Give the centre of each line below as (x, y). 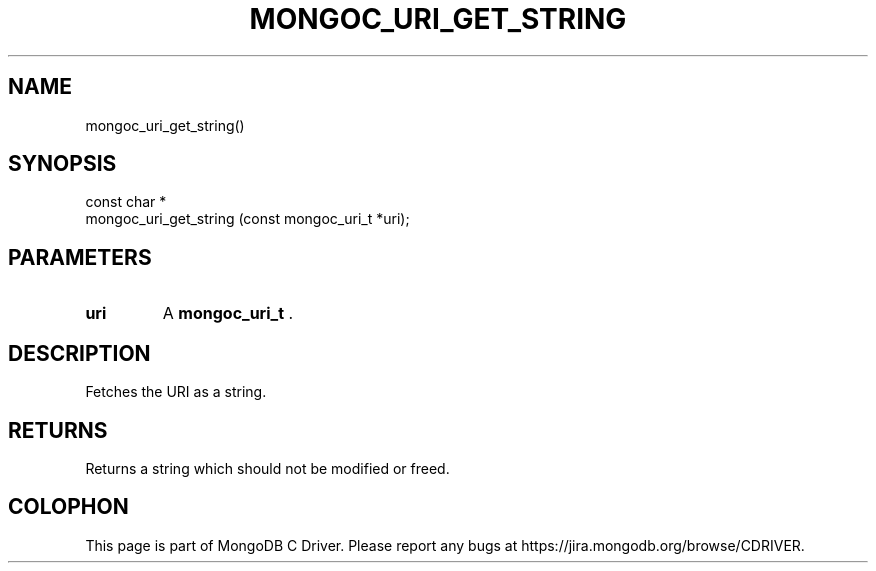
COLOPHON (68, 507)
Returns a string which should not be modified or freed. (267, 468)
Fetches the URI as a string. (176, 392)
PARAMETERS (80, 257)
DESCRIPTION (79, 353)
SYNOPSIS (62, 164)
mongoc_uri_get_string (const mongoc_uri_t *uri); (247, 219)
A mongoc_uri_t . (228, 313)
